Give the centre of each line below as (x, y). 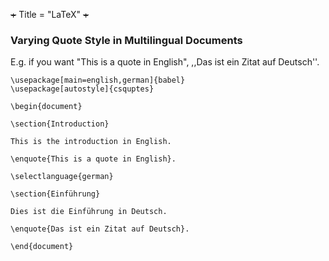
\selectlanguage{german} (62, 177)
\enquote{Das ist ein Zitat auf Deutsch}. (100, 229)
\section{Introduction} (60, 124)
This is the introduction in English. (91, 142)
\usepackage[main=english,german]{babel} (98, 80)
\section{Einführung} (55, 194)
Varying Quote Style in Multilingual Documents (126, 40)
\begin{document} (46, 107)
